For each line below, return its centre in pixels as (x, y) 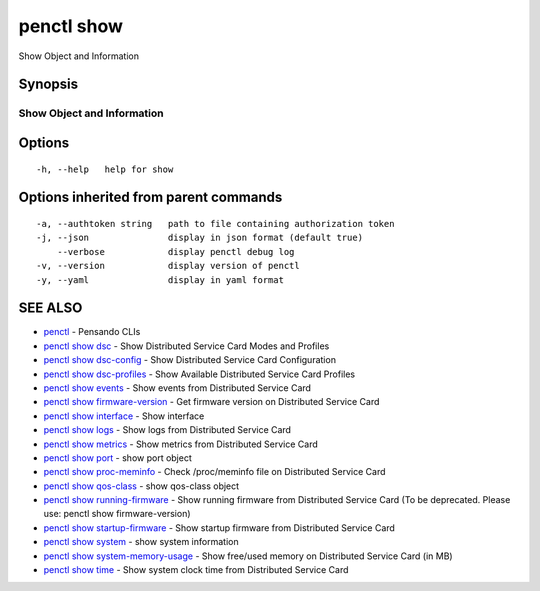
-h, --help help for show (105, 169)
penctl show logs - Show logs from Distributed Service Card (167, 430)
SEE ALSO (50, 308)
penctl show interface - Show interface (124, 416)
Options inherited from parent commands (150, 197)
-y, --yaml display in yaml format (160, 279)
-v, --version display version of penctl (168, 266)
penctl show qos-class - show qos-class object (141, 486)
